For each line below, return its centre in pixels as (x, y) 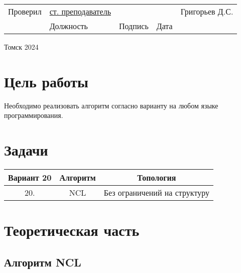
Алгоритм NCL (43, 262)
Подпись (134, 26)
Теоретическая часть (72, 230)
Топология (157, 178)
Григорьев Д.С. (207, 11)
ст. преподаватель (80, 11)
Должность (69, 26)
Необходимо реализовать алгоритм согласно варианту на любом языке (111, 105)
